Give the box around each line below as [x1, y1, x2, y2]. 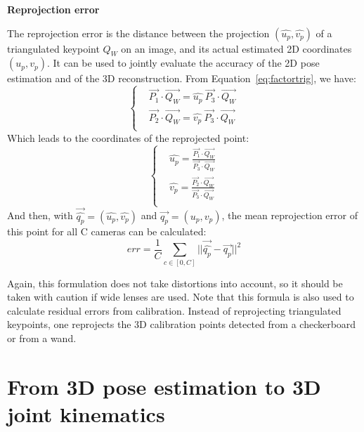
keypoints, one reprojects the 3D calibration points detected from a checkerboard [7, 317, 356, 332]
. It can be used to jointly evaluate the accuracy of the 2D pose [46, 55, 320, 70]
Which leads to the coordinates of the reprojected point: [7, 130, 249, 145]
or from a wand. [7, 331, 77, 346]
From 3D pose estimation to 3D [7, 372, 321, 400]
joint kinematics [7, 400, 165, 428]
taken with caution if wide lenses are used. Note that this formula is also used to [7, 289, 354, 304]
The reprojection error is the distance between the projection [7, 25, 270, 40]
